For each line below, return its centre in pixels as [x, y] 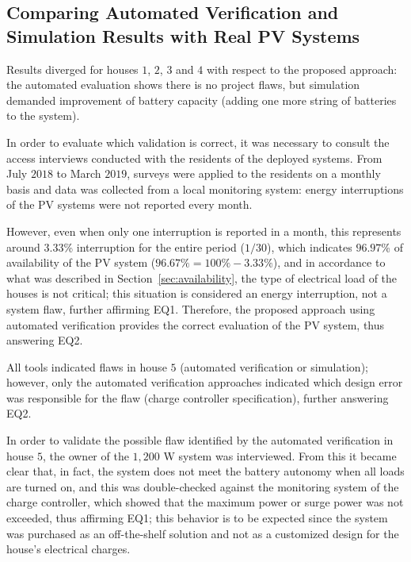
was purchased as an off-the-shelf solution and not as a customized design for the [203, 533]
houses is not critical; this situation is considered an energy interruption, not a [197, 293]
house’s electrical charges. [68, 549]
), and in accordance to [329, 262]
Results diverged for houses [72, 69]
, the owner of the [86, 455]
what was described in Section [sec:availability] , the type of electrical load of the [202, 277]
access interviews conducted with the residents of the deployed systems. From [194, 158]
